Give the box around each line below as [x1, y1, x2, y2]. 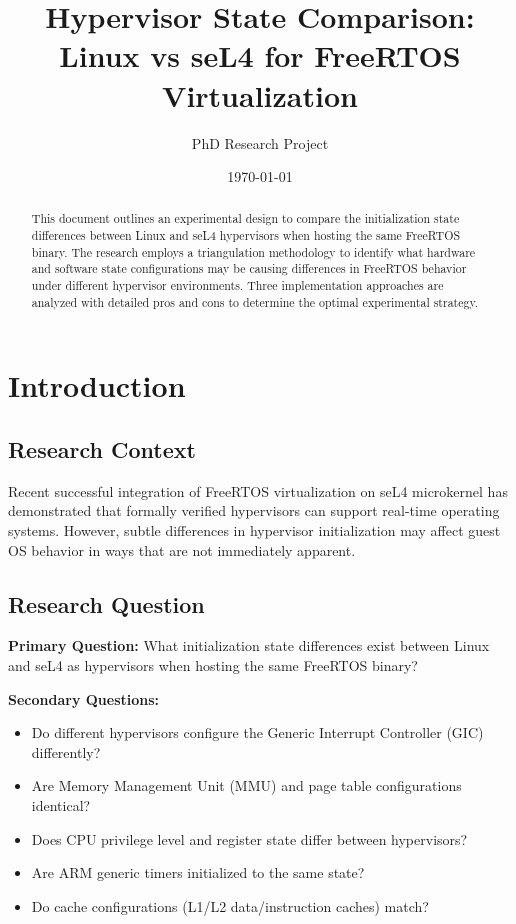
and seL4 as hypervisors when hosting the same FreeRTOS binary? [8, 654, 418, 675]
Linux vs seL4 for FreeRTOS [59, 35, 461, 76]
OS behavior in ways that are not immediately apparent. [8, 539, 356, 560]
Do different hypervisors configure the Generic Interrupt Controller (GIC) [31, 722, 484, 743]
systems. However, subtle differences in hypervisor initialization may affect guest [8, 520, 501, 540]
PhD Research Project [191, 132, 329, 153]
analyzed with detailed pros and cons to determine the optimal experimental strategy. [31, 293, 479, 310]
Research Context [8, 434, 196, 464]
